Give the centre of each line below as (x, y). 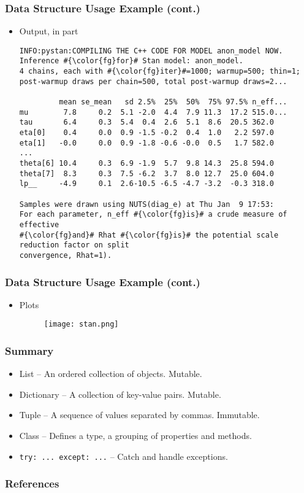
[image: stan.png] (81, 324)
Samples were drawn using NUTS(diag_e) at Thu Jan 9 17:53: (147, 204)
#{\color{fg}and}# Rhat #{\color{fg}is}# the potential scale (149, 235)
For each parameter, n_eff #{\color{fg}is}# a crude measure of (153, 215)
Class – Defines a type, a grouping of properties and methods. (135, 436)
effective (39, 224)
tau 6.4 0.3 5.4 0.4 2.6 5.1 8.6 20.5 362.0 (147, 122)
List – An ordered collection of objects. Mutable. (111, 374)
